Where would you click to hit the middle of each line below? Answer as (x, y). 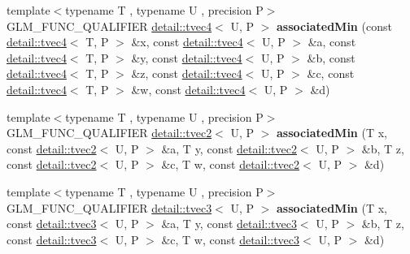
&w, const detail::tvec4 (188, 89)
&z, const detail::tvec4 (187, 73)
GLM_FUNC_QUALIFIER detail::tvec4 (109, 26)
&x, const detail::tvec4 (187, 42)
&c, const (331, 73)
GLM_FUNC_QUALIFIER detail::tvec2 (109, 133)
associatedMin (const (334, 26)
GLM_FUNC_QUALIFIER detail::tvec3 (109, 207)
